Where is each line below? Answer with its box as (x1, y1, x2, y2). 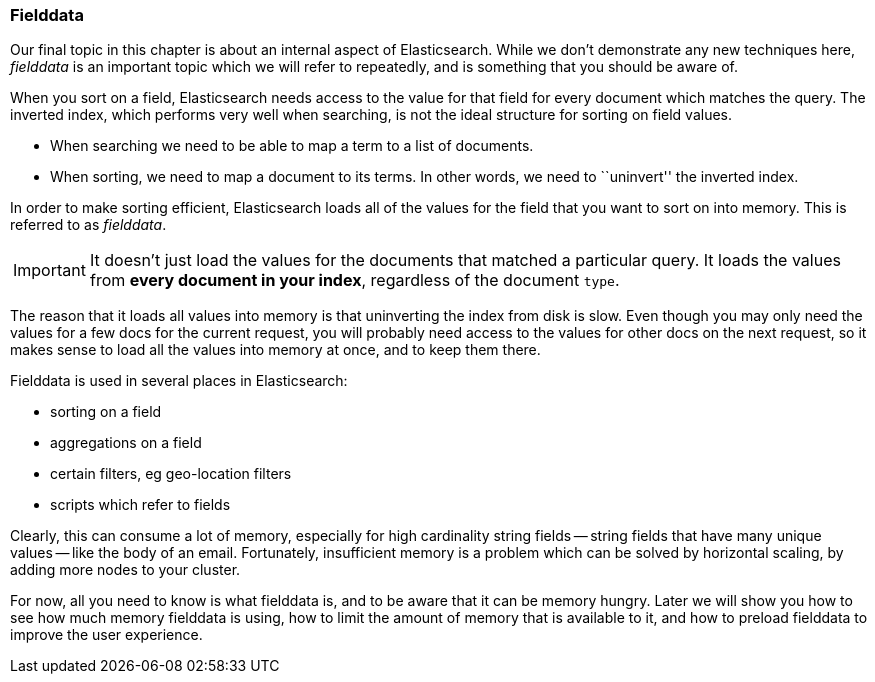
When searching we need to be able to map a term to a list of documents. (50, 137, 534, 155)
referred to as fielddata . (10, 216, 167, 234)
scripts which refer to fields (50, 496, 231, 514)
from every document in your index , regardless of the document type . (89, 270, 620, 291)
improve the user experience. (10, 626, 203, 644)
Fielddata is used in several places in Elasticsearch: (10, 372, 348, 390)
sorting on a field (50, 403, 162, 421)
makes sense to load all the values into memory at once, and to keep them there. (10, 341, 541, 359)
